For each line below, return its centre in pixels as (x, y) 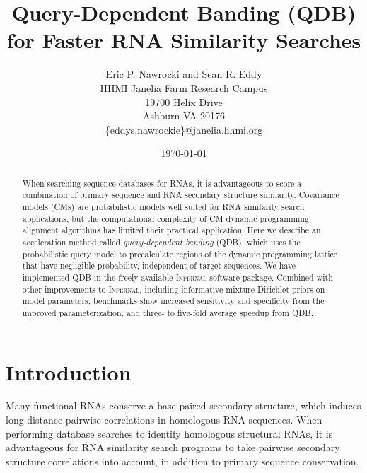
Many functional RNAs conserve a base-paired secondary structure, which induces (183, 405)
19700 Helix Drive (184, 101)
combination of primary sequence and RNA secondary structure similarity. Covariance (181, 195)
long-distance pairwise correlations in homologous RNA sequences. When (164, 420)
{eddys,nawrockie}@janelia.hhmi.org (184, 129)
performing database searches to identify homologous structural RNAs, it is (169, 433)
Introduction (69, 372)
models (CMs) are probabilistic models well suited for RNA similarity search (163, 206)
